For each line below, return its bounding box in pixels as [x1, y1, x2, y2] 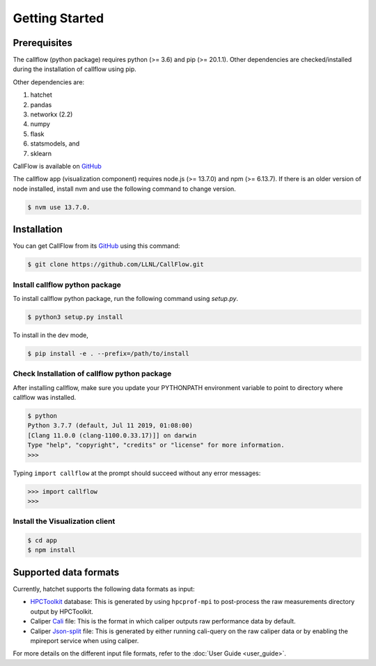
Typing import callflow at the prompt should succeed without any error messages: [13, 469, 261, 477]
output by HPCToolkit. [30, 607, 94, 616]
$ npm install [27, 546, 76, 554]
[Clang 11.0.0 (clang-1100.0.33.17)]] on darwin [27, 431, 197, 439]
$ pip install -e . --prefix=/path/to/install [27, 349, 189, 357]
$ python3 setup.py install [27, 313, 123, 320]
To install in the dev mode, [13, 331, 88, 339]
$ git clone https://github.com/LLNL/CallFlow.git [27, 261, 205, 268]
